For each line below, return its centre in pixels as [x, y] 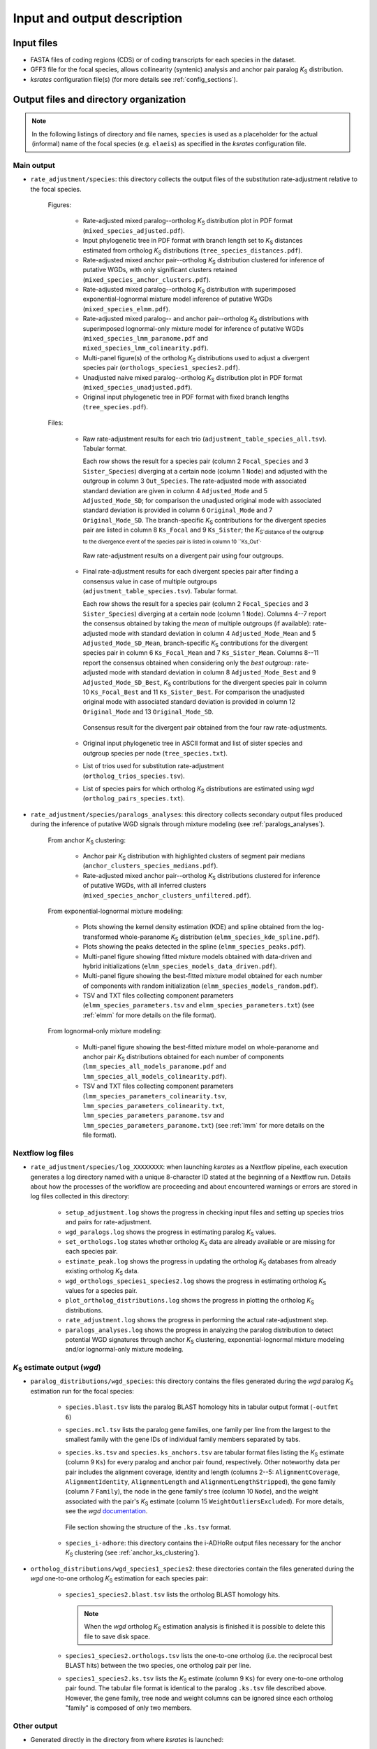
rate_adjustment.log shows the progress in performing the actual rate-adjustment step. [197, 1320]
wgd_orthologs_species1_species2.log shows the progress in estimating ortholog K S [196, 1282]
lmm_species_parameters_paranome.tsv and [154, 1115]
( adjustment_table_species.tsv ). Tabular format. [160, 591]
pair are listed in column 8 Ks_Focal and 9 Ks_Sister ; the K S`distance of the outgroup [203, 530]
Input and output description [98, 18]
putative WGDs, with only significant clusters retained [160, 270]
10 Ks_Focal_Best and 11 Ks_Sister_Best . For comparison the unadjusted [194, 692]
